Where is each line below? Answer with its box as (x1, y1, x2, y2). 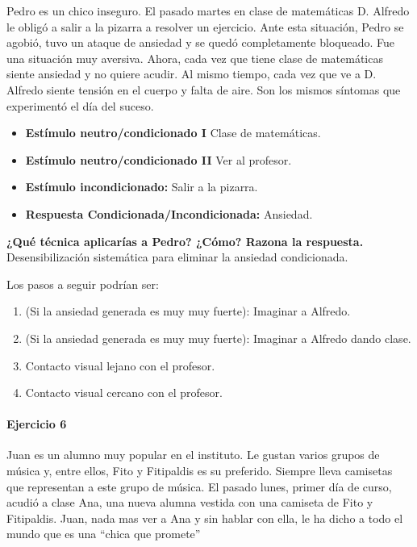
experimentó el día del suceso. (6, 97, 154, 114)
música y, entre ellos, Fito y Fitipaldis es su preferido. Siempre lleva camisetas (6, 462, 393, 479)
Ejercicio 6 (6, 415, 67, 432)
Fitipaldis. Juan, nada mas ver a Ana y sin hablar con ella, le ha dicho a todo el (6, 509, 403, 526)
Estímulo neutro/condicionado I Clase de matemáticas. (25, 124, 321, 141)
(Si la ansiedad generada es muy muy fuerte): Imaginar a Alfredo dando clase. (25, 329, 411, 346)
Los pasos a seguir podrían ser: (6, 275, 159, 292)
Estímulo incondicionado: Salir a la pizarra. (25, 178, 258, 195)
